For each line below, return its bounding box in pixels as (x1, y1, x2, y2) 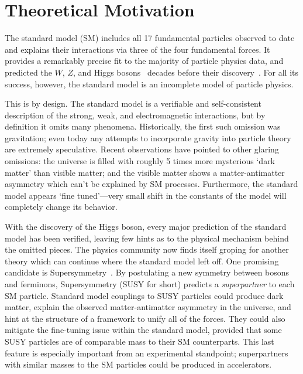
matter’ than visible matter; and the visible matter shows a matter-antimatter (5, 166, 285, 178)
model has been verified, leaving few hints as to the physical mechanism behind (5, 232, 289, 244)
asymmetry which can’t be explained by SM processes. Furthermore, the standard (5, 178, 298, 190)
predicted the (5, 66, 52, 78)
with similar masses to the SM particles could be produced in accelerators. (5, 358, 272, 370)
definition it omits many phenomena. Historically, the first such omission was (5, 120, 281, 132)
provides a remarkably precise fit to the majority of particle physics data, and (5, 55, 284, 67)
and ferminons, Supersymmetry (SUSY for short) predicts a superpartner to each (5, 278, 295, 290)
